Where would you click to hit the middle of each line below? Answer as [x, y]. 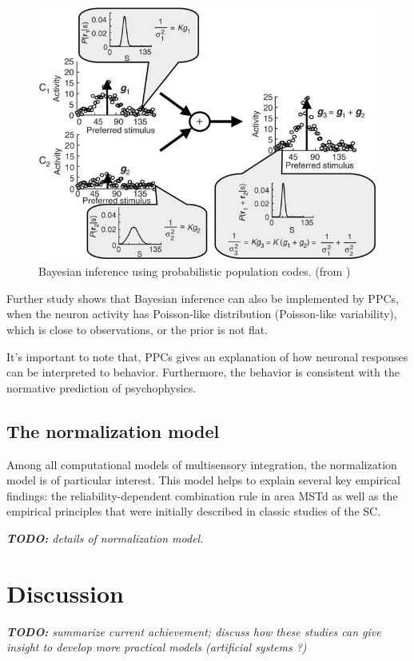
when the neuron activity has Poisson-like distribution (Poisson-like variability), [202, 314]
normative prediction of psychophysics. [102, 387]
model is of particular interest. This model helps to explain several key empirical [203, 480]
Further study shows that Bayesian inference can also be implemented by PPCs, [203, 298]
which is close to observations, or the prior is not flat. [137, 330]
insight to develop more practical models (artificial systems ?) [157, 647]
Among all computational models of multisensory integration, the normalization [202, 464]
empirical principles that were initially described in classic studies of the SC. [194, 511]
